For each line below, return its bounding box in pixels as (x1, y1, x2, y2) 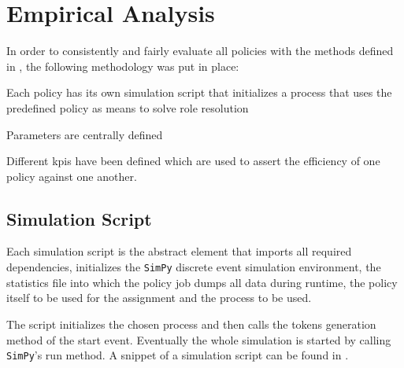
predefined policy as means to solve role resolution (6, 99, 249, 116)
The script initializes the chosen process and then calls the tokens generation (6, 315, 376, 332)
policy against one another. (6, 167, 137, 184)
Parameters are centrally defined (6, 126, 163, 142)
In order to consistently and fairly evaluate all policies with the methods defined (6, 42, 394, 59)
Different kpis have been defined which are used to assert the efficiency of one (6, 153, 380, 169)
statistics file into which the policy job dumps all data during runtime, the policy (6, 274, 398, 290)
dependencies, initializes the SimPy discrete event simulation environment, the (6, 259, 381, 275)
